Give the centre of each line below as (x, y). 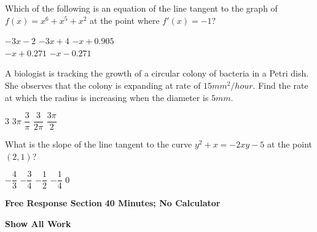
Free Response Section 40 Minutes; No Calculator (113, 203)
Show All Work (38, 224)
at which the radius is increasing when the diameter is (107, 97)
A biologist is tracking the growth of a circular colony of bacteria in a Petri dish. (157, 73)
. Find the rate (280, 85)
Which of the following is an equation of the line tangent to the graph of (141, 8)
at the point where (125, 20)
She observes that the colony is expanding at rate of (103, 85)
